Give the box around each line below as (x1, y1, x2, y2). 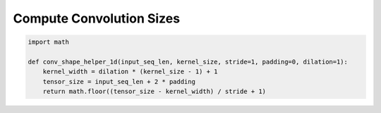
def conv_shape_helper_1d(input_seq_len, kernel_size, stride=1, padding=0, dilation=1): (28, 57, 349, 66)
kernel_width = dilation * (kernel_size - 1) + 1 (42, 68, 218, 76)
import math (28, 38, 70, 46)
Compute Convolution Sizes (13, 11, 180, 26)
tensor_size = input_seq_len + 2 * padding (42, 78, 195, 85)
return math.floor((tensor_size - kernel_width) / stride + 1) (42, 88, 267, 95)
